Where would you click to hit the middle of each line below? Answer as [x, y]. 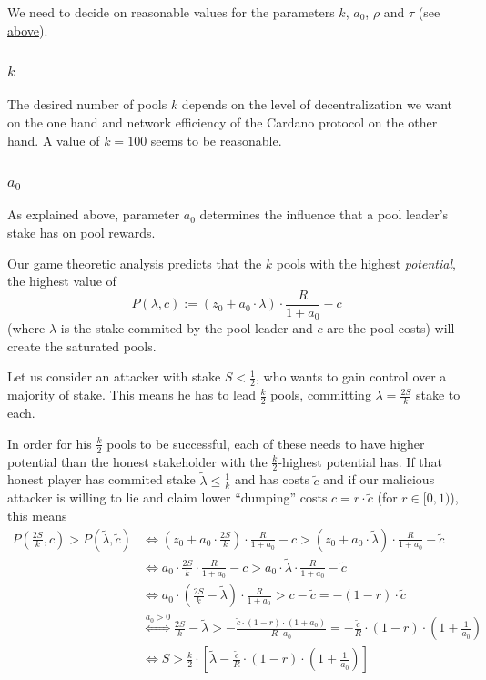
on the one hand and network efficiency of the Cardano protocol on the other [223, 122]
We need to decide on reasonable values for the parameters [171, 12]
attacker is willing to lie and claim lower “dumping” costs [167, 497]
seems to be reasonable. [216, 140]
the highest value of [62, 281]
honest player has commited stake [101, 479]
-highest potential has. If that [360, 461]
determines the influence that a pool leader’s [324, 214]
